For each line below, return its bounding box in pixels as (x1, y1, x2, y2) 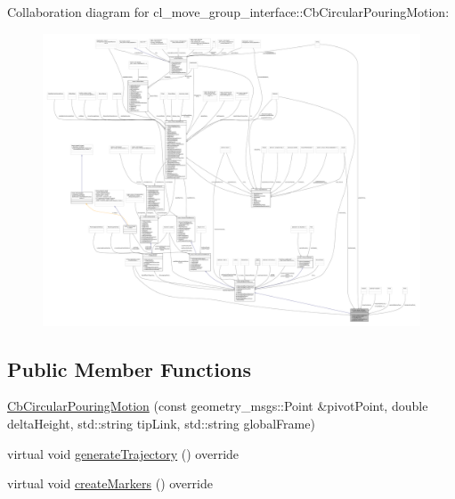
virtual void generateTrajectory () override (7, 444, 240, 462)
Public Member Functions (7, 355, 251, 382)
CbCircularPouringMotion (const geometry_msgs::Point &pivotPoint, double (7, 397, 428, 415)
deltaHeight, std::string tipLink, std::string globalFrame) (7, 413, 315, 432)
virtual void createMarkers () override (7, 474, 213, 493)
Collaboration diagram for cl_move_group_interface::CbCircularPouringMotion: (7, 3, 450, 20)
